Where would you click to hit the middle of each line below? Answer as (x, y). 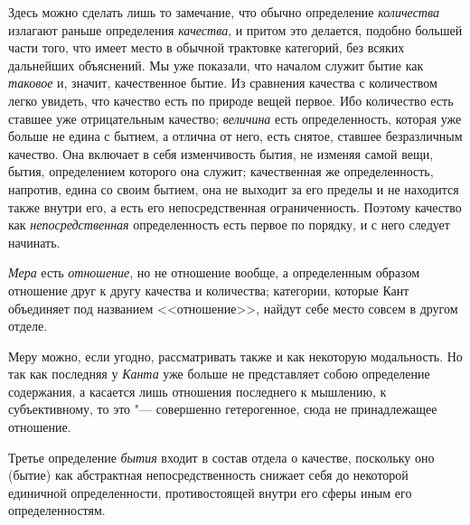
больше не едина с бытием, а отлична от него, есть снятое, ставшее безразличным (235, 136)
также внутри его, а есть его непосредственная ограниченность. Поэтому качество (235, 206)
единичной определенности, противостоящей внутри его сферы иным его (210, 492)
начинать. (34, 242)
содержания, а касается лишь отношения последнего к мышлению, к (197, 391)
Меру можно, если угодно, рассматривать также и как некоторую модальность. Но (235, 356)
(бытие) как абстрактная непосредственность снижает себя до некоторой (208, 475)
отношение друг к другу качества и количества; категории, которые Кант (209, 290)
